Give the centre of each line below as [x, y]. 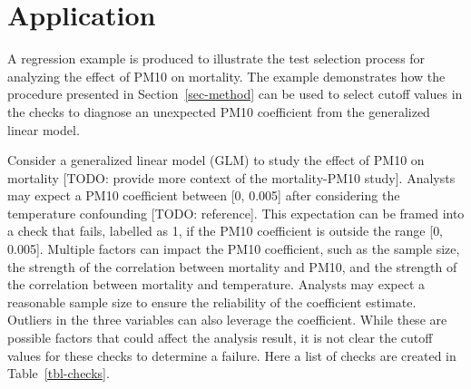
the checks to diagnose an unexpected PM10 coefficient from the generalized [219, 111]
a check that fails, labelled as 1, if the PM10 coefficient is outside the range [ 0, [226, 231]
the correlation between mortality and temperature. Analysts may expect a [216, 284]
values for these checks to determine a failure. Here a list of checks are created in [232, 355]
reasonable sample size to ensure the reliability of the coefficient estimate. [212, 301]
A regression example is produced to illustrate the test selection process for [216, 58]
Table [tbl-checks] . [59, 373]
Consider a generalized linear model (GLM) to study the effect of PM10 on [216, 160]
